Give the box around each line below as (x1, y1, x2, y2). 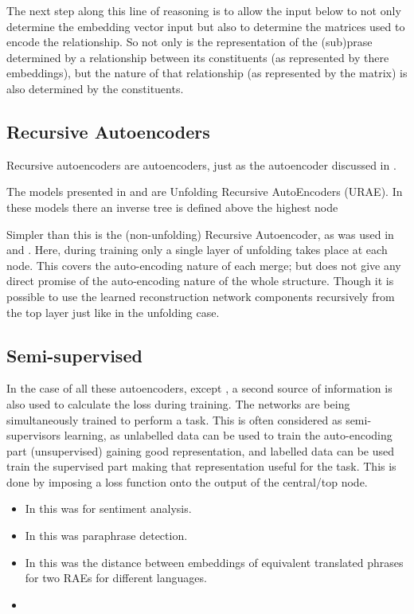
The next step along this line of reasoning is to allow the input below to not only (6, 2, 401, 18)
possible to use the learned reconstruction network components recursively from (6, 287, 395, 304)
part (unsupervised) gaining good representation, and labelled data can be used (6, 442, 395, 459)
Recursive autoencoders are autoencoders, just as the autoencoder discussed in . (6, 156, 396, 173)
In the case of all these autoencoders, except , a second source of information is (6, 380, 393, 397)
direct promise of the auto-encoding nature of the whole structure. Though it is (6, 272, 394, 289)
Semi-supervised (6, 342, 143, 367)
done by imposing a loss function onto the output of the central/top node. (6, 473, 368, 490)
